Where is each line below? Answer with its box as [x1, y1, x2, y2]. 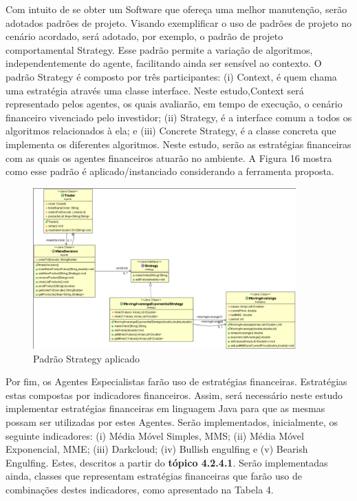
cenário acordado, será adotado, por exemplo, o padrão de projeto [6, 29, 283, 43]
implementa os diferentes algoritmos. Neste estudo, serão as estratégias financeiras [6, 136, 351, 151]
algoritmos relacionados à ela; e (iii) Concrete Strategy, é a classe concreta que [6, 123, 336, 138]
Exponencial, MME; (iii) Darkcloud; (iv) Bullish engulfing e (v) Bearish [6, 442, 308, 456]
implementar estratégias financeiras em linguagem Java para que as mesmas [6, 401, 325, 416]
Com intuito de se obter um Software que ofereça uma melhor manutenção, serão [6, 2, 347, 16]
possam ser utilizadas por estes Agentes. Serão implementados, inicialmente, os [6, 414, 338, 429]
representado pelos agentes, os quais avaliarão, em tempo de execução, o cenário [6, 96, 343, 111]
